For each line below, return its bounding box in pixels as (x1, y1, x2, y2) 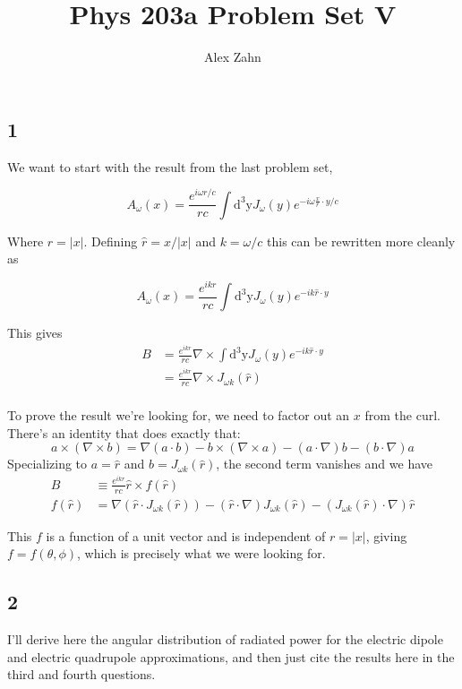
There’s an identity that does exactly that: (7, 423, 241, 442)
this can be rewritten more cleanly (267, 231, 456, 250)
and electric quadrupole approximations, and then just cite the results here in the (7, 647, 455, 666)
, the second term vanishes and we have (216, 454, 432, 473)
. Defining (83, 231, 138, 250)
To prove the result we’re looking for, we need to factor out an (7, 406, 350, 425)
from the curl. (364, 406, 441, 425)
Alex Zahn (204, 47, 261, 66)
